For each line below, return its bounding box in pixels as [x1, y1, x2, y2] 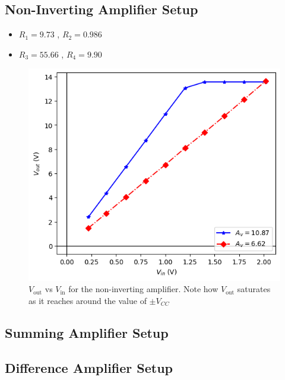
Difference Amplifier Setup [5, 358, 173, 376]
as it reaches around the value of [28, 294, 147, 306]
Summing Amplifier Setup [5, 323, 169, 341]
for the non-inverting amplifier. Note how [68, 283, 218, 295]
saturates [237, 283, 271, 295]
